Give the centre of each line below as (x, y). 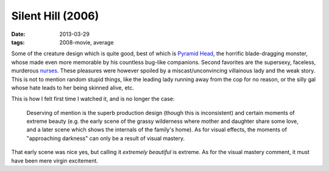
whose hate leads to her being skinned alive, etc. (73, 88)
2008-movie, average (87, 42)
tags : (18, 42)
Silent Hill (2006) (55, 16)
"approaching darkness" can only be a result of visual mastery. (106, 138)
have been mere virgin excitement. (55, 161)
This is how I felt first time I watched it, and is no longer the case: (93, 99)
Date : (18, 34)
